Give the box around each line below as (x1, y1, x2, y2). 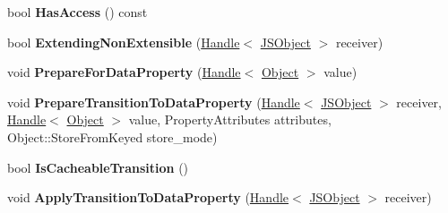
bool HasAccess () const (7, 3, 148, 21)
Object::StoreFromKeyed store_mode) (7, 127, 218, 146)
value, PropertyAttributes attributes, (128, 110, 332, 129)
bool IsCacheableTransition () (7, 158, 189, 176)
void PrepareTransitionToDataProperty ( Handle (7, 92, 300, 111)
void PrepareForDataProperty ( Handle (7, 63, 241, 81)
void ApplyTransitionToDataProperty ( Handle (7, 188, 289, 207)
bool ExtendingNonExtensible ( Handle (7, 32, 240, 51)
